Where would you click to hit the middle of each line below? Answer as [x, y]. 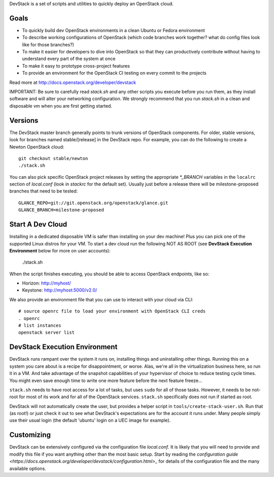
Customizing [30, 435]
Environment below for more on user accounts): [60, 250]
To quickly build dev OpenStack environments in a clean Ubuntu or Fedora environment [113, 30]
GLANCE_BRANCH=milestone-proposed [61, 210]
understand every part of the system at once [69, 59]
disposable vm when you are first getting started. [61, 106]
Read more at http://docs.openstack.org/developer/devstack [73, 82]
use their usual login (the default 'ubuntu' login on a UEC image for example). [90, 420]
